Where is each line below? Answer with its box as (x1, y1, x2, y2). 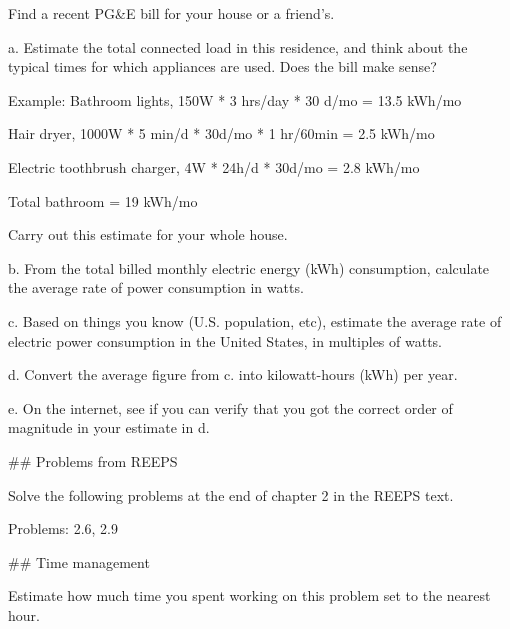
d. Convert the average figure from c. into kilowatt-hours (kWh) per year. (8, 364, 458, 385)
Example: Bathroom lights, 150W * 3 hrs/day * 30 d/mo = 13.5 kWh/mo (8, 89, 462, 110)
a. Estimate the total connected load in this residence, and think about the (8, 36, 468, 57)
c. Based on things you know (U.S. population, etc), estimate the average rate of (8, 310, 502, 331)
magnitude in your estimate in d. (8, 417, 210, 438)
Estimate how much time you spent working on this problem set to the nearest (8, 585, 491, 606)
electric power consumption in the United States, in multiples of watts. (8, 330, 442, 351)
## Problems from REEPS (8, 450, 178, 471)
